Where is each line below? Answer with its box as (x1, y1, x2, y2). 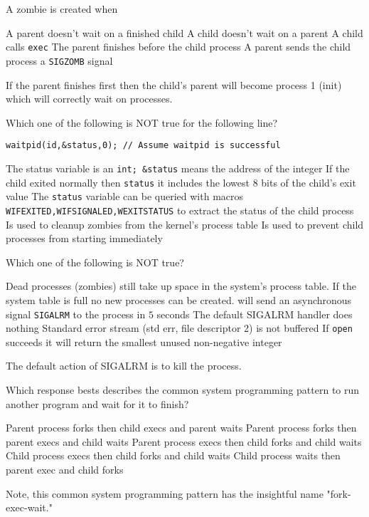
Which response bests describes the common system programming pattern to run (6, 382, 360, 397)
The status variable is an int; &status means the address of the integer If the (6, 160, 350, 175)
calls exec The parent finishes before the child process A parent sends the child (6, 39, 351, 54)
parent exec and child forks (6, 462, 124, 476)
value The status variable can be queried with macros (6, 189, 244, 204)
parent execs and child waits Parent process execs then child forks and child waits (6, 434, 362, 449)
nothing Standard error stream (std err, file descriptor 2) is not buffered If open (6, 320, 353, 335)
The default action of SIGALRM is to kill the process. (6, 358, 242, 373)
